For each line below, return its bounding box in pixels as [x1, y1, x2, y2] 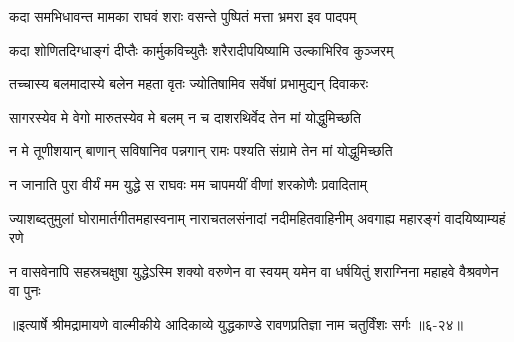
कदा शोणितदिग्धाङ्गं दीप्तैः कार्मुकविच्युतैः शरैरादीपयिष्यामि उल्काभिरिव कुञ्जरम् [9, 39, 394, 60]
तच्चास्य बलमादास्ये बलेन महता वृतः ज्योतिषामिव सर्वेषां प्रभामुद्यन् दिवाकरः [9, 73, 369, 94]
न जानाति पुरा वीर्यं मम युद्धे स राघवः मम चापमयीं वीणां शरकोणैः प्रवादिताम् [9, 173, 367, 194]
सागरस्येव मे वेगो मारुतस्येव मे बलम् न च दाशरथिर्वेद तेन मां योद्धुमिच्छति [9, 106, 361, 127]
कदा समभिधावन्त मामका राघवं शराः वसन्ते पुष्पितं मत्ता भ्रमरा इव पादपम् [9, 6, 357, 26]
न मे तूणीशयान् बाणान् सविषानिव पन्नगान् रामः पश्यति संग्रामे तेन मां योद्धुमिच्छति [9, 140, 393, 161]
